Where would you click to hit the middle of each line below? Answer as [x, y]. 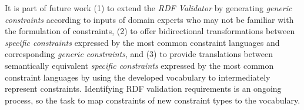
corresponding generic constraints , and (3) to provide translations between [139, 54]
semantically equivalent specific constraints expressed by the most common [139, 65]
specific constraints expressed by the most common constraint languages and [142, 42]
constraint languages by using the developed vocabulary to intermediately [138, 77]
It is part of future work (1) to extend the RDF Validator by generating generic [148, 8]
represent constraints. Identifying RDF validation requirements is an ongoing [143, 89]
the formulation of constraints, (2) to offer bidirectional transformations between [150, 31]
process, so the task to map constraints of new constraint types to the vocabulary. [153, 100]
